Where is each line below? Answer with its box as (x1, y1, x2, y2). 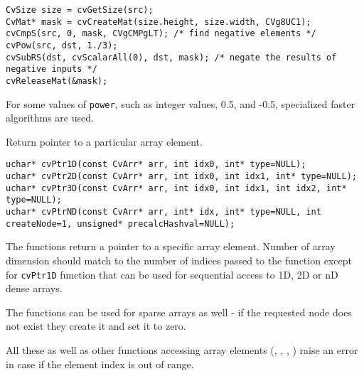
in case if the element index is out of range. (6, 356, 194, 371)
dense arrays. (6, 281, 63, 296)
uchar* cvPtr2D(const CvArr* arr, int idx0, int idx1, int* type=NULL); (6, 171, 357, 182)
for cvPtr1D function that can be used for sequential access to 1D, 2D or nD (6, 267, 338, 281)
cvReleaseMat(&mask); (6, 75, 108, 86)
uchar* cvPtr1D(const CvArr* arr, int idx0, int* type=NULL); (6, 159, 306, 170)
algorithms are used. (6, 110, 94, 125)
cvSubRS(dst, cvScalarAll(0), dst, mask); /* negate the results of (6, 52, 337, 63)
